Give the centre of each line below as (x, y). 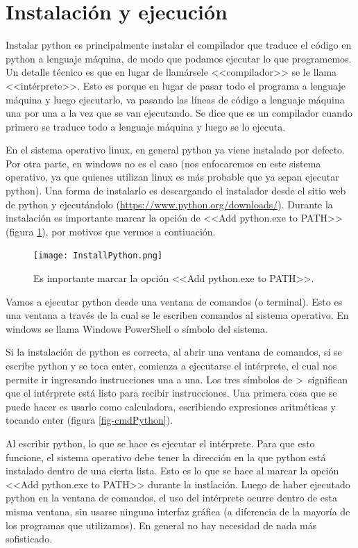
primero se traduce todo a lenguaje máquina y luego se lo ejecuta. (146, 126)
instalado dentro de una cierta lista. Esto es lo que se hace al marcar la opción (172, 471)
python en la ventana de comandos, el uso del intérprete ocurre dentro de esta (171, 498)
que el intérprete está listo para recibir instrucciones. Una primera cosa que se (171, 393)
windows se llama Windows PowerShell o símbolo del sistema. (137, 328)
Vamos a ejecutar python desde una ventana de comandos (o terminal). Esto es (174, 301)
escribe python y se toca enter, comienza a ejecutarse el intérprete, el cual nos (171, 366)
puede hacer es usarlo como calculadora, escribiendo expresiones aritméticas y (171, 406)
